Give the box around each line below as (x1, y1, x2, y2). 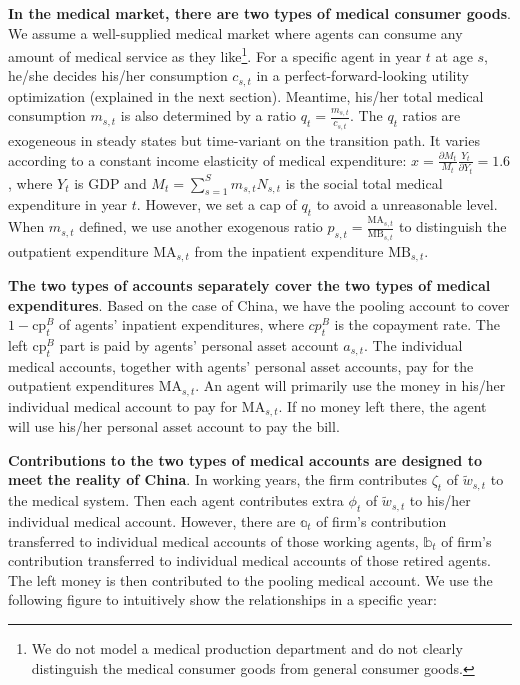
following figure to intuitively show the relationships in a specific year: (8, 589, 438, 610)
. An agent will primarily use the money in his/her (195, 375, 506, 396)
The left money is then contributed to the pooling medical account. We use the (8, 569, 493, 590)
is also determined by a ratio (120, 105, 297, 126)
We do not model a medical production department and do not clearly (31, 638, 463, 658)
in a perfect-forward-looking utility (256, 65, 469, 86)
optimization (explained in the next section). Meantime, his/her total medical (8, 85, 484, 106)
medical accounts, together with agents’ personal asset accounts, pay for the (8, 355, 474, 376)
